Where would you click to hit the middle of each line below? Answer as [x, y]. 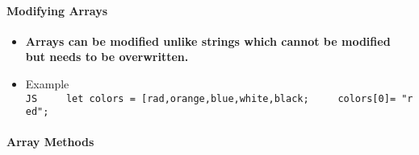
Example [47, 83]
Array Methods [50, 142]
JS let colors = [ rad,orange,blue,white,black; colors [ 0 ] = [211, 98]
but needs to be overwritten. [107, 57]
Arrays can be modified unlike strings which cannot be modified [208, 41]
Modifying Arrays [57, 10]
